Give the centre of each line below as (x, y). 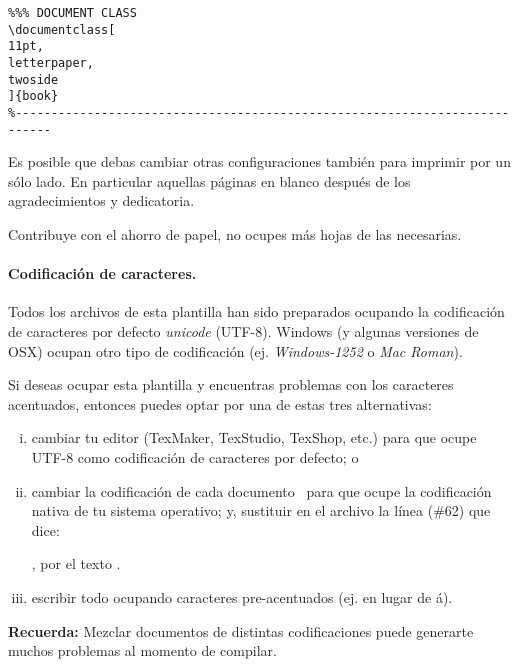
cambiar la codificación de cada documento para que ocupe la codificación (261, 490)
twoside (33, 79)
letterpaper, (51, 62)
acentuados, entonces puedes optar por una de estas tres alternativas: (220, 403)
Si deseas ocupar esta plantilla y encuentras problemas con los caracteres (231, 384)
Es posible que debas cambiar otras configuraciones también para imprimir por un (259, 161)
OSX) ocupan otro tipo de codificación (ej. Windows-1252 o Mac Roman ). (235, 350)
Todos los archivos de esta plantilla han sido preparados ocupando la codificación (256, 311)
